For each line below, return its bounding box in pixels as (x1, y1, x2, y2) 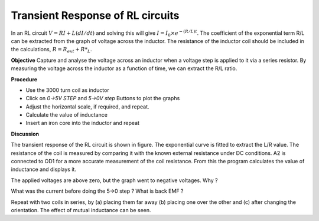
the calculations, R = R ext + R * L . (11, 46, 92, 54)
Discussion (11, 130, 40, 137)
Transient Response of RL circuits (11, 9, 180, 22)
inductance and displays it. (11, 166, 77, 173)
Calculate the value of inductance (25, 111, 108, 118)
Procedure (11, 75, 38, 83)
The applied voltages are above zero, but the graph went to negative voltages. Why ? (11, 177, 218, 184)
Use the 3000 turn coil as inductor (25, 86, 109, 94)
